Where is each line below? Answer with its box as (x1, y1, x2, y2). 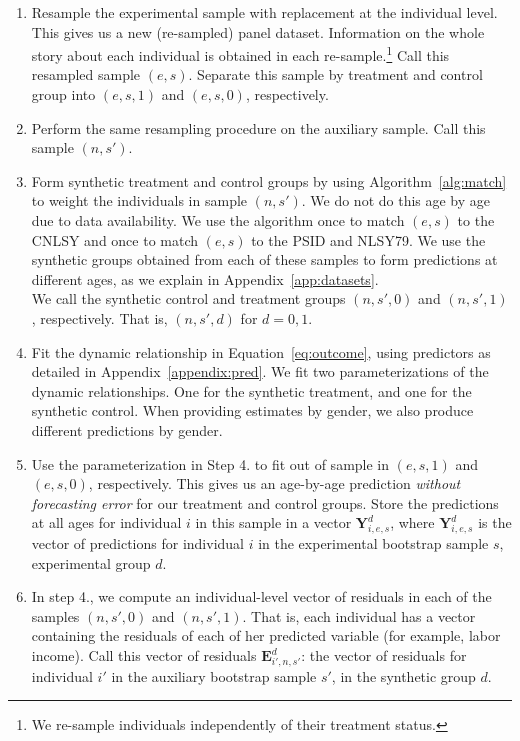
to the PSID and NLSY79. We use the (251, 229, 486, 250)
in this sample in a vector (195, 512, 352, 533)
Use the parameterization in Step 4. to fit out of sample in (31, 453, 390, 474)
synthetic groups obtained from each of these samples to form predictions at (31, 249, 498, 270)
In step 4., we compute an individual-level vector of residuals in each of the (31, 586, 492, 607)
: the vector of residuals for (301, 645, 467, 666)
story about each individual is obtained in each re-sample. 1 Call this (31, 42, 450, 65)
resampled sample (31, 64, 141, 85)
